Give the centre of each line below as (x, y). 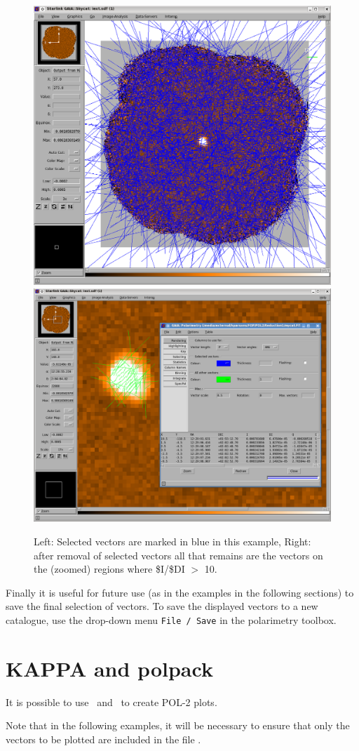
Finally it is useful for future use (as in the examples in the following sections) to (180, 592)
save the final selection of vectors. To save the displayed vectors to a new (162, 606)
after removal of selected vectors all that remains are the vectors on (178, 555)
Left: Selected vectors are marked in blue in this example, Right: (172, 541)
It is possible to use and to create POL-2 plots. (111, 702)
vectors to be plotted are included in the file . (103, 739)
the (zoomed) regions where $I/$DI (109, 569)
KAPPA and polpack (109, 668)
